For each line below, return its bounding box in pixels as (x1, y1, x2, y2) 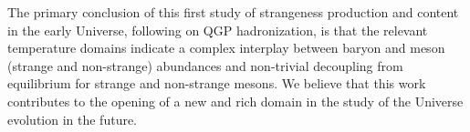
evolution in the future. (7, 109, 138, 128)
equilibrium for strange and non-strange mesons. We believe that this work (7, 74, 426, 93)
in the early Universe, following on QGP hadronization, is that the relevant (7, 20, 428, 39)
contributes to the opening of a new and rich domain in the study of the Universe (7, 91, 464, 110)
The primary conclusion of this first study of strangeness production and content (7, 3, 459, 21)
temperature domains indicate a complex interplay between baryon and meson (7, 38, 445, 57)
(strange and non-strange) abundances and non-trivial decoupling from (7, 56, 403, 75)
